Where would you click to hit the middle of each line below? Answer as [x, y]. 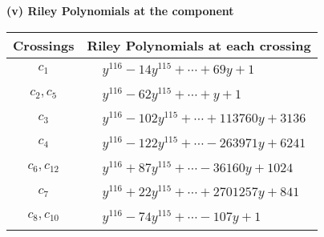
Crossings [44, 45]
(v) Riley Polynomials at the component [120, 10]
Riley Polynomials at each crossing [199, 45]
